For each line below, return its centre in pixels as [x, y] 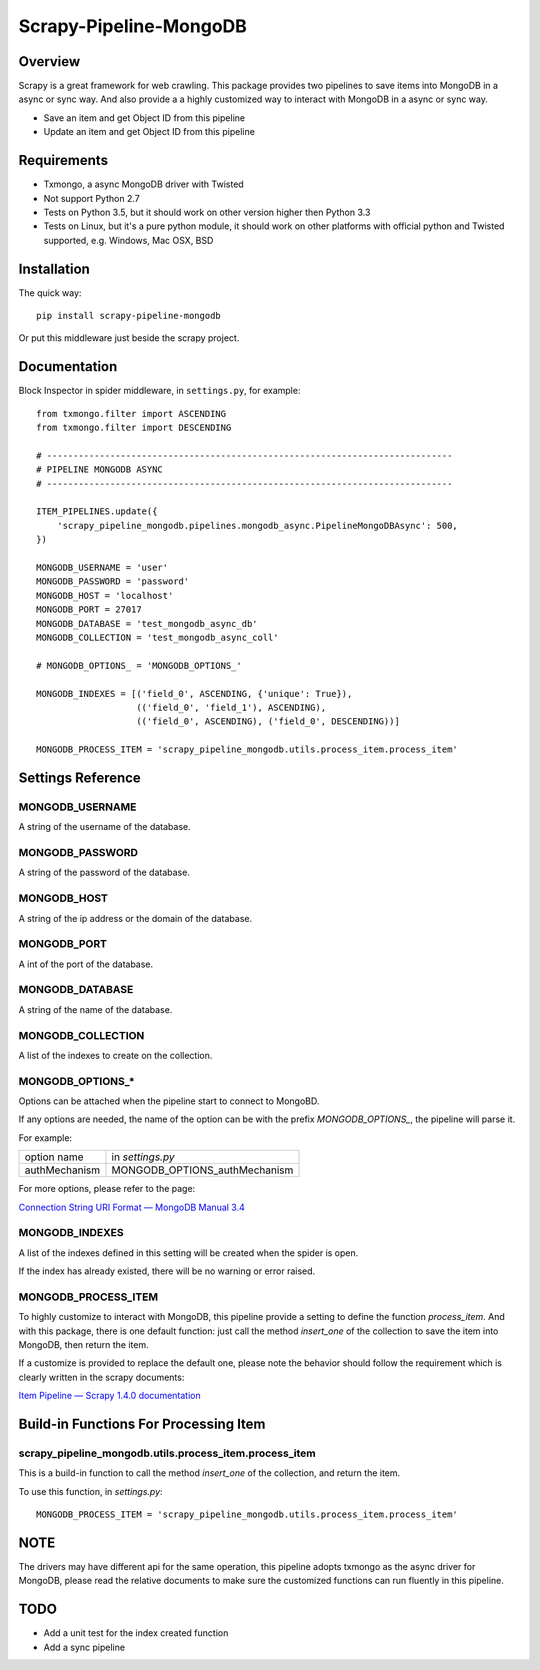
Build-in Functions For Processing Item [142, 1424]
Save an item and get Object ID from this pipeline [144, 117]
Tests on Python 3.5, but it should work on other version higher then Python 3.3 [207, 212]
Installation [54, 268]
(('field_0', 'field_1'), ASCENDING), [231, 707]
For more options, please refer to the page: [107, 1189]
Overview [49, 61]
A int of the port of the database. [86, 964]
